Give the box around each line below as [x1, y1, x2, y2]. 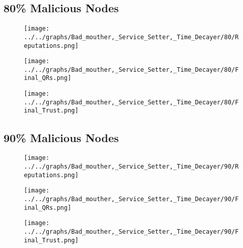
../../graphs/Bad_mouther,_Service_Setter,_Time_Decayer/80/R [24, 33, 239, 41]
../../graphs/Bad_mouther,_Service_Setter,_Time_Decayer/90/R [24, 162, 239, 170]
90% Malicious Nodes [4, 129, 119, 145]
